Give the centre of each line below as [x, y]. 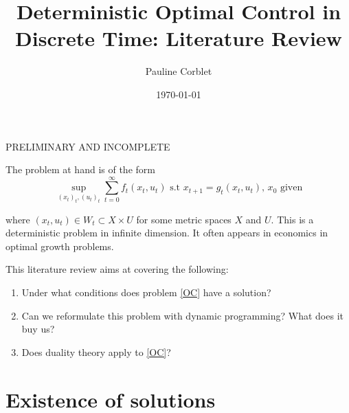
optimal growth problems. [60, 246]
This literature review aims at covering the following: [117, 269]
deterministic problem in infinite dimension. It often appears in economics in [167, 233]
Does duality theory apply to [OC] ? [96, 351]
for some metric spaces [184, 219]
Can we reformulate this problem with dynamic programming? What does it [182, 315]
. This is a [292, 219]
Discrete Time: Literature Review [179, 38]
